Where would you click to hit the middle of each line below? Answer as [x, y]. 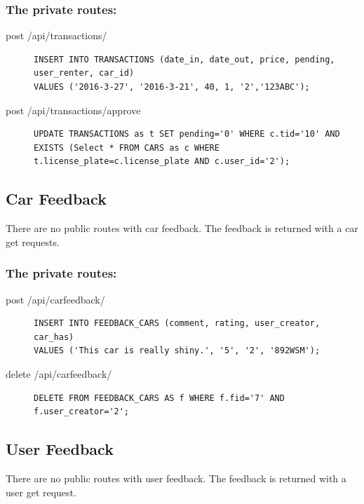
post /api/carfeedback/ [55, 299]
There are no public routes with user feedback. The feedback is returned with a [176, 478]
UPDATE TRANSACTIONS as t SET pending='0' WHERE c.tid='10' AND [187, 134]
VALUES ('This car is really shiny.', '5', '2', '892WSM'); [177, 351]
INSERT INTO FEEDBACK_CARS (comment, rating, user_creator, [177, 323]
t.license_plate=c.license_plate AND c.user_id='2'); [162, 162]
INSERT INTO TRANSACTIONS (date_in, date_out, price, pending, [184, 59]
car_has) [54, 337]
